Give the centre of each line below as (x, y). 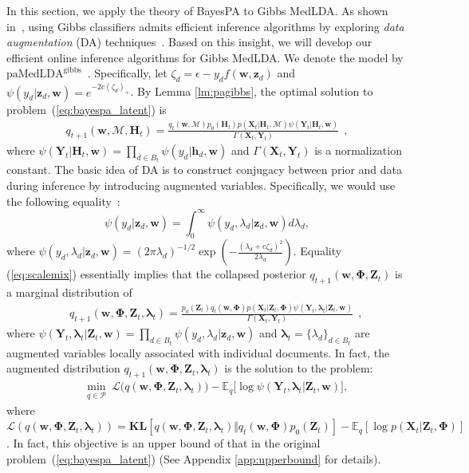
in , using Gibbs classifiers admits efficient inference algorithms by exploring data (205, 26)
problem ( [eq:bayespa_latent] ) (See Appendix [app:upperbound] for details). (194, 458)
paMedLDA (35, 75)
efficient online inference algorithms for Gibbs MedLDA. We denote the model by (205, 57)
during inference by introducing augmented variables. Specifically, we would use (201, 185)
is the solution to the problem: (299, 368)
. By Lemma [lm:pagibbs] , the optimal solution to (252, 91)
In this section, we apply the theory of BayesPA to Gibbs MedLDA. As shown (197, 10)
